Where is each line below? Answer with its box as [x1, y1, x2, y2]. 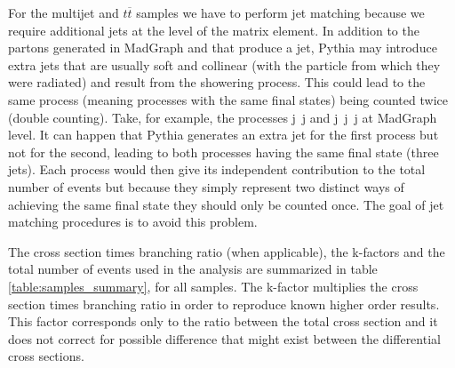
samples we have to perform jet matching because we [136, 4, 425, 21]
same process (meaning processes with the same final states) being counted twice [8, 90, 448, 108]
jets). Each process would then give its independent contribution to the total [8, 160, 426, 179]
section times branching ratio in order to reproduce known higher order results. [8, 294, 440, 313]
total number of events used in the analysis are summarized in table [8, 260, 378, 278]
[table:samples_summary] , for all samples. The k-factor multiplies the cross [8, 276, 419, 295]
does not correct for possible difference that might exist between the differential [8, 329, 441, 348]
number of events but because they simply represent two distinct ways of [8, 177, 404, 196]
